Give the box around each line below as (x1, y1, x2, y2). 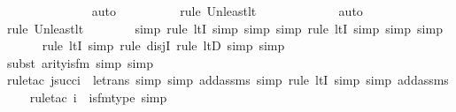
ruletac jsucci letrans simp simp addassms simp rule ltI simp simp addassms (7, 71, 449, 89)
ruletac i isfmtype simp (29, 87, 167, 106)
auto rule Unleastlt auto (91, 2, 363, 19)
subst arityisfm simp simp (7, 53, 153, 71)
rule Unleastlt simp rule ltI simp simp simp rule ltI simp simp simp (7, 19, 443, 37)
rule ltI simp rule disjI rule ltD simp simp (42, 36, 285, 55)
